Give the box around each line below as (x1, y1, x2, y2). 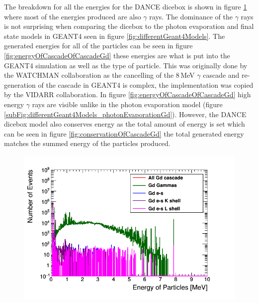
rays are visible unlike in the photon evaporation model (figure (32, 99, 223, 109)
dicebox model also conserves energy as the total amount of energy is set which (4, 119, 245, 129)
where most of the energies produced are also (4, 11, 141, 21)
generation (4, 79, 36, 90)
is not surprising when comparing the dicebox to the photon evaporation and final (4, 21, 254, 31)
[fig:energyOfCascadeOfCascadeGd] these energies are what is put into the (4, 50, 230, 60)
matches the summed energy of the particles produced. (4, 138, 171, 149)
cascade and (203, 70, 240, 80)
